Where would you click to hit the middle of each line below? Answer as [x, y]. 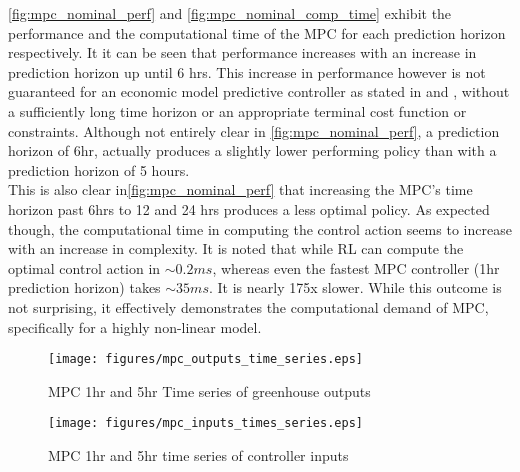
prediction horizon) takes [84, 287]
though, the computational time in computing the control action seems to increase [260, 228]
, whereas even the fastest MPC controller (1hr [356, 267]
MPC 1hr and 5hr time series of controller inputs [198, 455]
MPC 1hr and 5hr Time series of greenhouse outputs [209, 390]
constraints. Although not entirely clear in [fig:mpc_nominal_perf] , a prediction [254, 130]
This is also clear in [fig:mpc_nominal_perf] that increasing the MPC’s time [240, 189]
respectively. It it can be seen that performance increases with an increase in [242, 52]
